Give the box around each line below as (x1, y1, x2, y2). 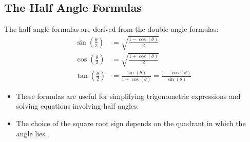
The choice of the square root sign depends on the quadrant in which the (16, 117, 246, 128)
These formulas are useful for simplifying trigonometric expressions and (16, 90, 241, 101)
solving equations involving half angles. (16, 100, 139, 111)
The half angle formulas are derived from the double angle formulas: (4, 24, 219, 34)
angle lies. (16, 128, 47, 138)
